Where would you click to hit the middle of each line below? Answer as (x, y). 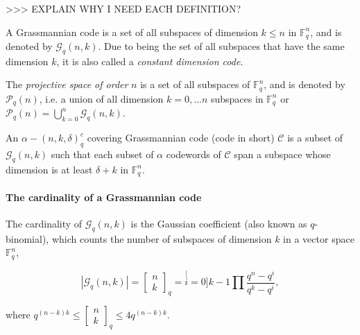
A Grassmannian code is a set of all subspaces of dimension (132, 32)
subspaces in (237, 98)
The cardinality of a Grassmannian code (104, 197)
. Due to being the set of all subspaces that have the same (221, 46)
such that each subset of (102, 154)
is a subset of (315, 138)
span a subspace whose (282, 154)
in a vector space (319, 238)
